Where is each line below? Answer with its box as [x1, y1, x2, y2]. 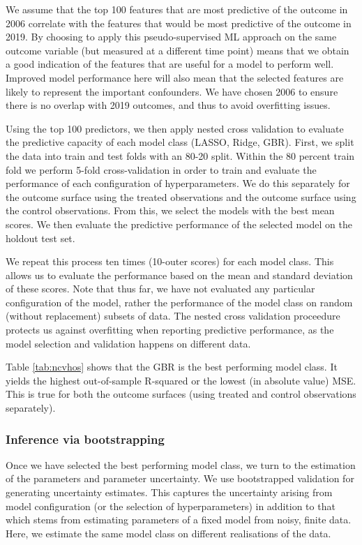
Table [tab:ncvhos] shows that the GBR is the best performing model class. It [6, 359, 338, 374]
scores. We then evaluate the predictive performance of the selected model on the [6, 216, 352, 231]
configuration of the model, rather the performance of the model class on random [6, 294, 353, 309]
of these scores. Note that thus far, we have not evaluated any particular [6, 281, 315, 296]
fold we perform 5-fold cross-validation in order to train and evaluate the [6, 162, 317, 177]
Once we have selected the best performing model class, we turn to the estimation [6, 457, 356, 472]
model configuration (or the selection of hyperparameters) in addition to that [6, 498, 335, 513]
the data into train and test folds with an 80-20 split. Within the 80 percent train [6, 148, 355, 163]
